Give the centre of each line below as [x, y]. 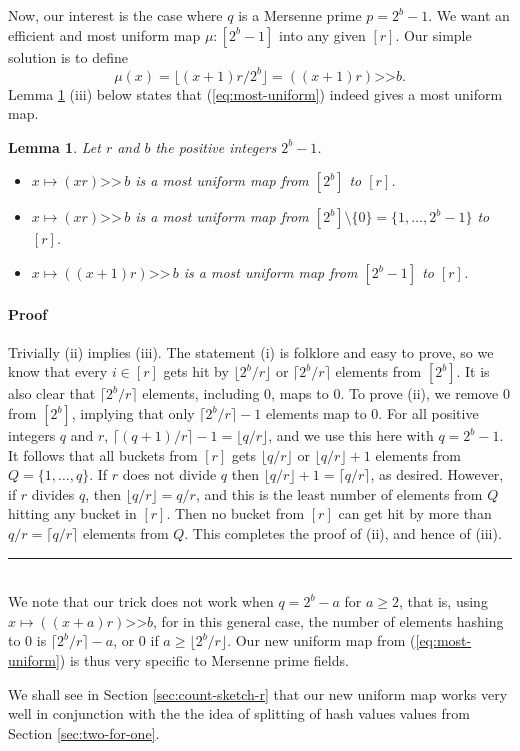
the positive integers [216, 146]
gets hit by [196, 371]
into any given [322, 34]
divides [53, 493]
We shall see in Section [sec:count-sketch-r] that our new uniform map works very [258, 693]
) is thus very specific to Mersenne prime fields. [204, 659]
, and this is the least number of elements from [339, 493]
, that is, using [443, 601]
